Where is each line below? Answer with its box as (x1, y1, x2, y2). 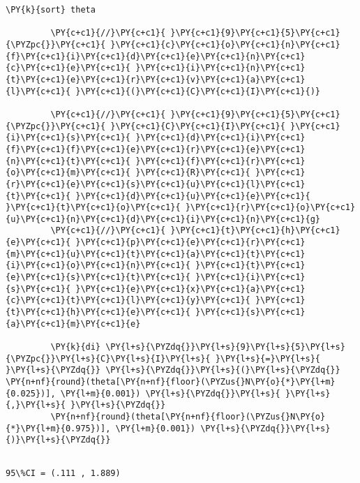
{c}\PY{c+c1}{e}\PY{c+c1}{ (6, 63, 130, 73)
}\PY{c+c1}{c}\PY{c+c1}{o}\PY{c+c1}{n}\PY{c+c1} (110, 39, 340, 50)
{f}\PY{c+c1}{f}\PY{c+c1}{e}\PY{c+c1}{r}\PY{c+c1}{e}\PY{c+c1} (6, 144, 306, 154)
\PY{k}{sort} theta (6, 5, 96, 15)
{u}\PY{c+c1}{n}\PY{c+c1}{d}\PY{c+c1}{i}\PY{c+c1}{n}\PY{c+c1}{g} (6, 214, 321, 224)
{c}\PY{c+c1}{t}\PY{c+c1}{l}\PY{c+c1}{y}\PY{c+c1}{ (6, 295, 250, 306)
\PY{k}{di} (50, 342, 101, 352)
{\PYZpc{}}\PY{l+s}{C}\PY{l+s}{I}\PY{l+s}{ (6, 353, 211, 364)
